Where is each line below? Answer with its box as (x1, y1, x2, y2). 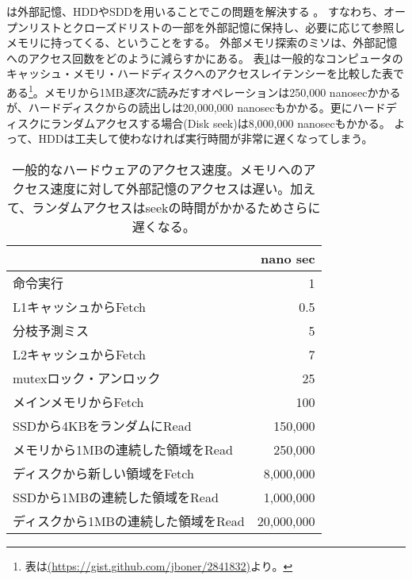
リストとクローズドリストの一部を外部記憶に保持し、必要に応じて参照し (28, 18, 406, 35)
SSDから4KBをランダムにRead (13, 417, 192, 435)
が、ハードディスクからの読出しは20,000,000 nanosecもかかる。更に (6, 99, 353, 116)
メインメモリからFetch (13, 393, 144, 411)
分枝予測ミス (13, 321, 90, 340)
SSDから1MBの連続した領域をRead (13, 488, 219, 506)
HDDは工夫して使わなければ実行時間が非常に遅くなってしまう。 (38, 130, 373, 147)
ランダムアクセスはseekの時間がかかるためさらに (32, 198, 321, 217)
